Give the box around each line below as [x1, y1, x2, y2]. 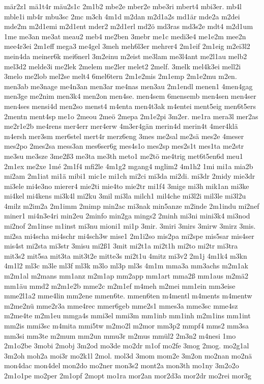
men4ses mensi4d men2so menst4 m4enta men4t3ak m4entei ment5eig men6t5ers [4, 100, 256, 111]
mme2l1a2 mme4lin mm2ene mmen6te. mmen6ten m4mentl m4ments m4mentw [4, 290, 252, 301]
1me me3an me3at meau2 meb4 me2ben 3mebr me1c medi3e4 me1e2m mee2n [4, 31, 246, 41]
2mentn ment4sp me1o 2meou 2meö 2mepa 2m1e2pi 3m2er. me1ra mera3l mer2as [4, 111, 258, 121]
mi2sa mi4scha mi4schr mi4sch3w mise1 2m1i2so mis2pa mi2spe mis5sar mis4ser [4, 230, 254, 241]
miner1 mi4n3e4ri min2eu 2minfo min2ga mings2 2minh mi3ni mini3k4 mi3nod [4, 210, 250, 221]
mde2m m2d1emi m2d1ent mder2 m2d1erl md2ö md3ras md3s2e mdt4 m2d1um [4, 21, 253, 32]
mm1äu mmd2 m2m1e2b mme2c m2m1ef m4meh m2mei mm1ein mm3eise [4, 280, 236, 291]
